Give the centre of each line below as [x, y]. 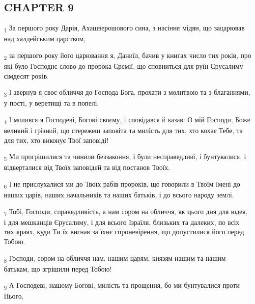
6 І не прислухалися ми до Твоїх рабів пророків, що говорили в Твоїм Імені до [122, 184]
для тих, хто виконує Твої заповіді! [56, 140]
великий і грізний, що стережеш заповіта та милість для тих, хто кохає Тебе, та [123, 130]
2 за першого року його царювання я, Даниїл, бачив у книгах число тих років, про [127, 55]
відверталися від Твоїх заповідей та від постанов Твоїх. [87, 167]
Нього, [14, 296]
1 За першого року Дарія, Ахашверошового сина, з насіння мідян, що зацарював [124, 28]
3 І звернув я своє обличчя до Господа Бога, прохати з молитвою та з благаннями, [127, 93]
